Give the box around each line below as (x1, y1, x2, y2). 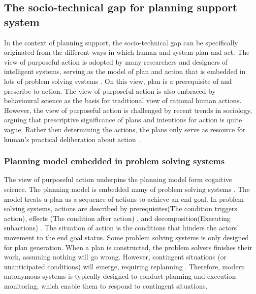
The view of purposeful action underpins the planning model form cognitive (4, 174, 232, 184)
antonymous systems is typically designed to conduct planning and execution (4, 271, 236, 281)
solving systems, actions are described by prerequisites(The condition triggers (4, 203, 237, 214)
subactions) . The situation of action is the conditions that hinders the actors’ (4, 222, 239, 233)
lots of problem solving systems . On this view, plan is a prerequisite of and (4, 75, 232, 86)
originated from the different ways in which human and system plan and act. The (4, 47, 250, 57)
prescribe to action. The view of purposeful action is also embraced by (4, 85, 216, 96)
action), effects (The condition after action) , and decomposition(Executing (4, 213, 231, 223)
